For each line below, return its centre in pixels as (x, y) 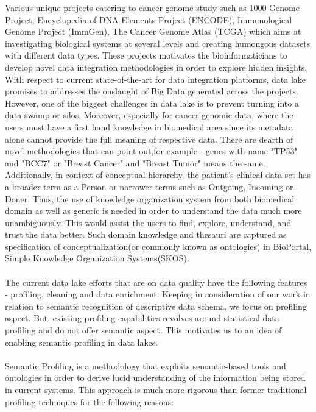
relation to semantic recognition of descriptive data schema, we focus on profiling (156, 306)
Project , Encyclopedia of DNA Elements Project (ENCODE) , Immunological (149, 19)
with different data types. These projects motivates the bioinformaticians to (146, 55)
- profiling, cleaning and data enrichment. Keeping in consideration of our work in (158, 294)
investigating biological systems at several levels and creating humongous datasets (158, 43)
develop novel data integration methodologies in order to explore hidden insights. (156, 67)
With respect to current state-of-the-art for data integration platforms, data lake (156, 79)
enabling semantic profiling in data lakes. (82, 342)
